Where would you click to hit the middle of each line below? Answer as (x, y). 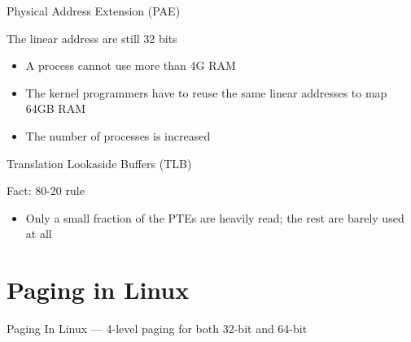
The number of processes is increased (118, 135)
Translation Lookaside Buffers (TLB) (99, 163)
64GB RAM (56, 108)
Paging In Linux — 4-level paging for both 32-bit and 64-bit (157, 329)
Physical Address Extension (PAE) (94, 11)
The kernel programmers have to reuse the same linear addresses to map (206, 92)
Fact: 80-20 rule (46, 190)
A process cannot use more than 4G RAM (131, 65)
